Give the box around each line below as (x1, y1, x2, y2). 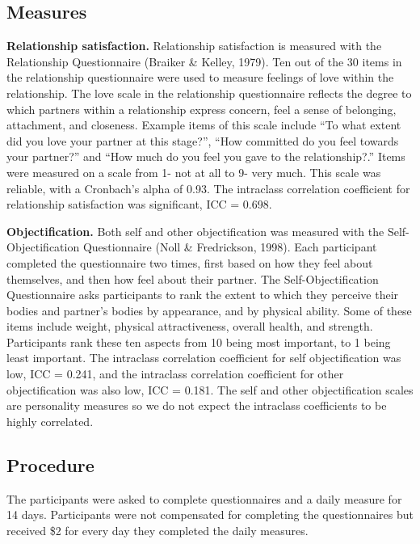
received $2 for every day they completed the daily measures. (6, 521, 309, 538)
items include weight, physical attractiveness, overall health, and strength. (6, 318, 373, 335)
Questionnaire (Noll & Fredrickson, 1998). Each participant (82, 238, 377, 255)
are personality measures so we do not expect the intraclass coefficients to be (6, 397, 387, 414)
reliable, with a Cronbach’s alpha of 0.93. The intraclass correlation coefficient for (6, 179, 410, 196)
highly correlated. (6, 412, 94, 429)
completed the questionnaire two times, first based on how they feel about (6, 254, 373, 271)
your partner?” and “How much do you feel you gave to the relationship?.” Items (6, 148, 405, 165)
